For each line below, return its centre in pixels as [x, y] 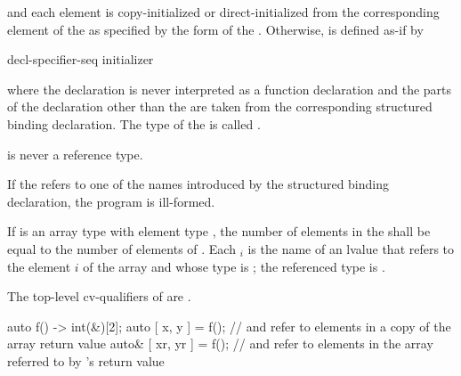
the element [39, 266]
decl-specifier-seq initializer [81, 59]
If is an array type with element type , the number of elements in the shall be [219, 231]
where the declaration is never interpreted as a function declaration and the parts [230, 89]
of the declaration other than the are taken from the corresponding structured [220, 106]
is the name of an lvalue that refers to [351, 248]
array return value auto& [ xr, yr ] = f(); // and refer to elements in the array [220, 343]
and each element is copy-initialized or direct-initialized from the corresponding [223, 12]
